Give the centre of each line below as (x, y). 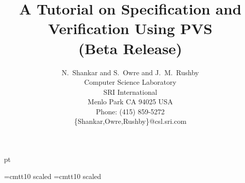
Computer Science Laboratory (130, 82)
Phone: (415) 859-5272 (130, 111)
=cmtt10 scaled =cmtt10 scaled (53, 176)
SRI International (130, 92)
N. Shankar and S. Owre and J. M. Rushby (130, 72)
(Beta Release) (130, 48)
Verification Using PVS (130, 28)
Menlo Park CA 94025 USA (130, 102)
